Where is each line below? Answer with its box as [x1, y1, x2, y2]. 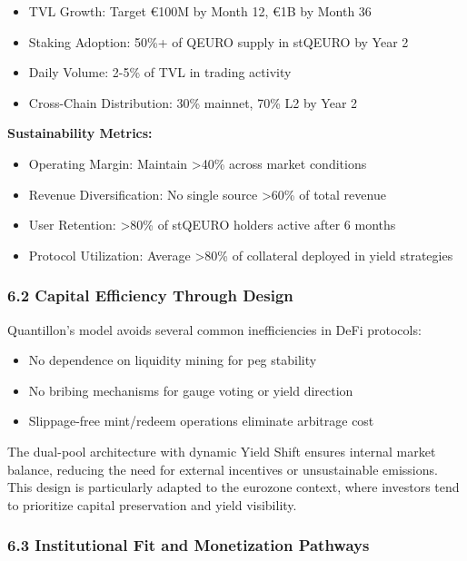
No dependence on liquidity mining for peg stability [28, 350, 317, 369]
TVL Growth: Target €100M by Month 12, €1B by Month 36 [28, 2, 372, 20]
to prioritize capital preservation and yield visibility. [7, 495, 297, 514]
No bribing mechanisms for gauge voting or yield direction [28, 380, 353, 399]
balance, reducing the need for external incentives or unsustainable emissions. [7, 459, 438, 478]
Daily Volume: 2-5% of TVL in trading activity [28, 63, 292, 82]
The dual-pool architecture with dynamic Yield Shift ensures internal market [7, 441, 436, 460]
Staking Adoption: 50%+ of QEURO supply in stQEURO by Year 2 [28, 32, 409, 51]
